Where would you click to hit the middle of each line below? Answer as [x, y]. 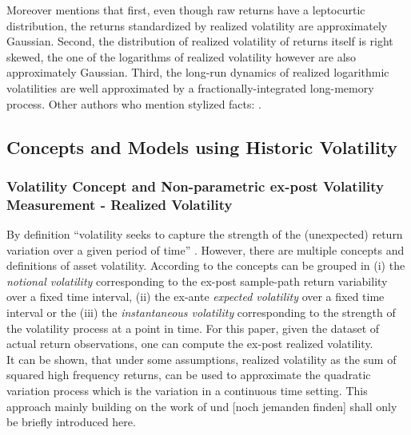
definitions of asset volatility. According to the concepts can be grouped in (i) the [206, 265]
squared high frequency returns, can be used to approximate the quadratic [189, 375]
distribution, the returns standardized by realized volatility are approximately [197, 25]
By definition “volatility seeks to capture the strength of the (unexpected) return [205, 234]
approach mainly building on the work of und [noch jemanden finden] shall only [202, 406]
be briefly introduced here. [71, 422]
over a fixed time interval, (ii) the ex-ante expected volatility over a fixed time [196, 297]
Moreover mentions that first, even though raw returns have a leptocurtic [186, 10]
